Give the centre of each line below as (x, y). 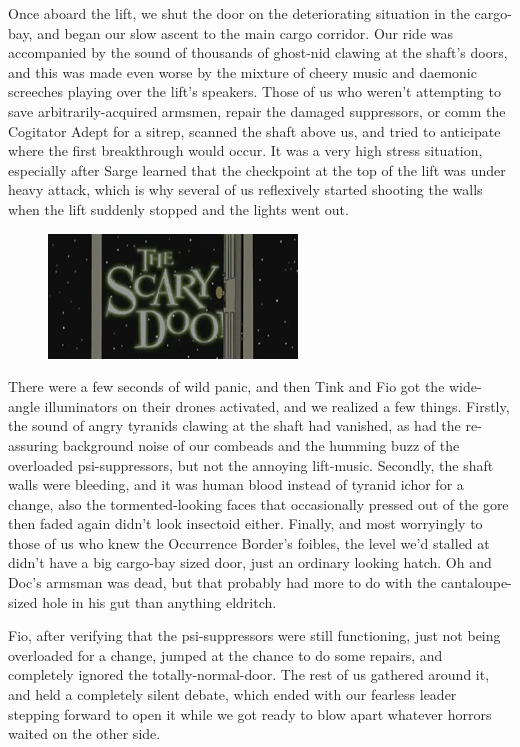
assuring (33, 444)
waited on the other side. (84, 733)
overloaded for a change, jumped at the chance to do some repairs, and (225, 654)
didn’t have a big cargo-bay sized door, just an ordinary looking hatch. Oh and (250, 562)
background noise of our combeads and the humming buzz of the (261, 444)
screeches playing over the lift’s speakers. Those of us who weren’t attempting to (254, 91)
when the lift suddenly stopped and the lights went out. (178, 208)
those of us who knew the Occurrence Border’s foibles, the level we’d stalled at (249, 542)
